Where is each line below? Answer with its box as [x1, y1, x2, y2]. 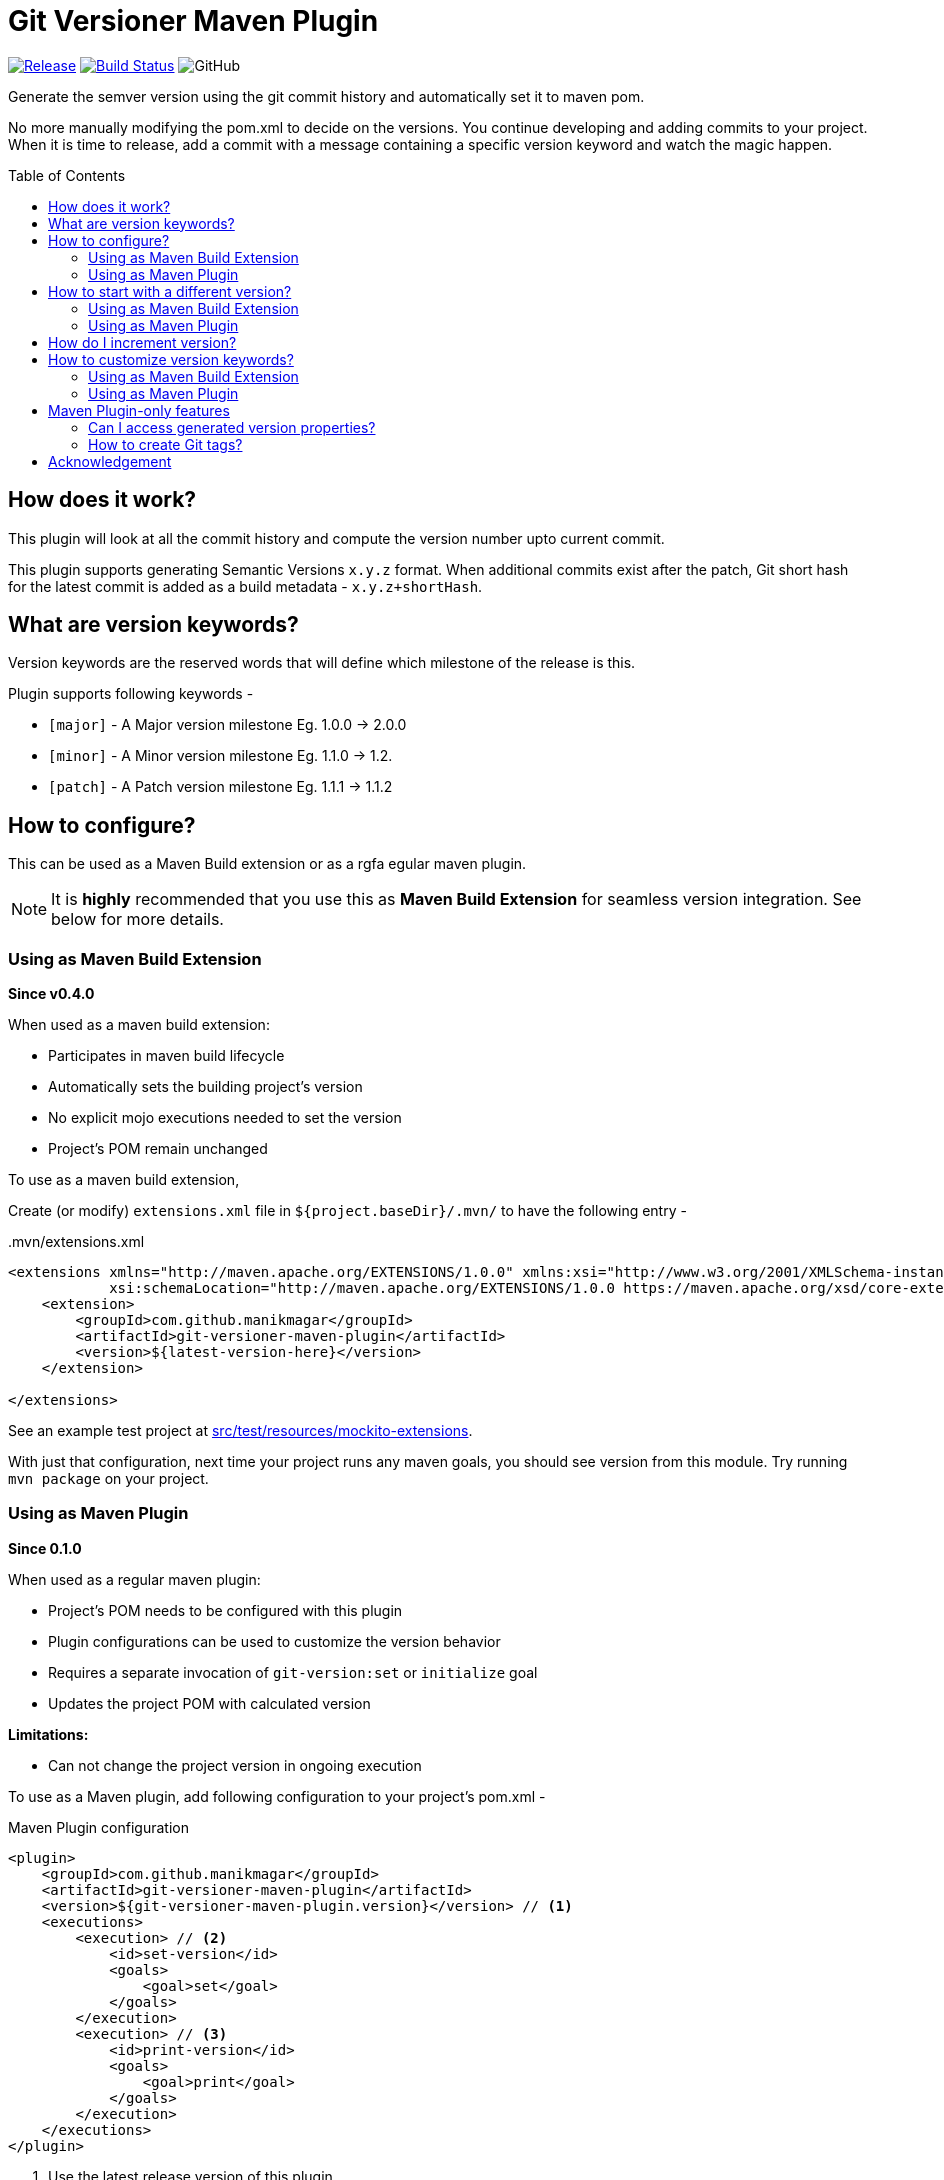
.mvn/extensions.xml [8, 1233, 145, 1251]
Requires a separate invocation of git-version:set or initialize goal [48, 1663, 538, 1681]
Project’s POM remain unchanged [48, 1140, 268, 1158]
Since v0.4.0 [8, 985, 95, 1003]
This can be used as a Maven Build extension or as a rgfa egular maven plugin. [8, 855, 527, 873]
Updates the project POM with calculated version [48, 1694, 371, 1712]
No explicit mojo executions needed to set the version [48, 1109, 402, 1127]
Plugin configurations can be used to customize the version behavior [48, 1632, 501, 1650]
